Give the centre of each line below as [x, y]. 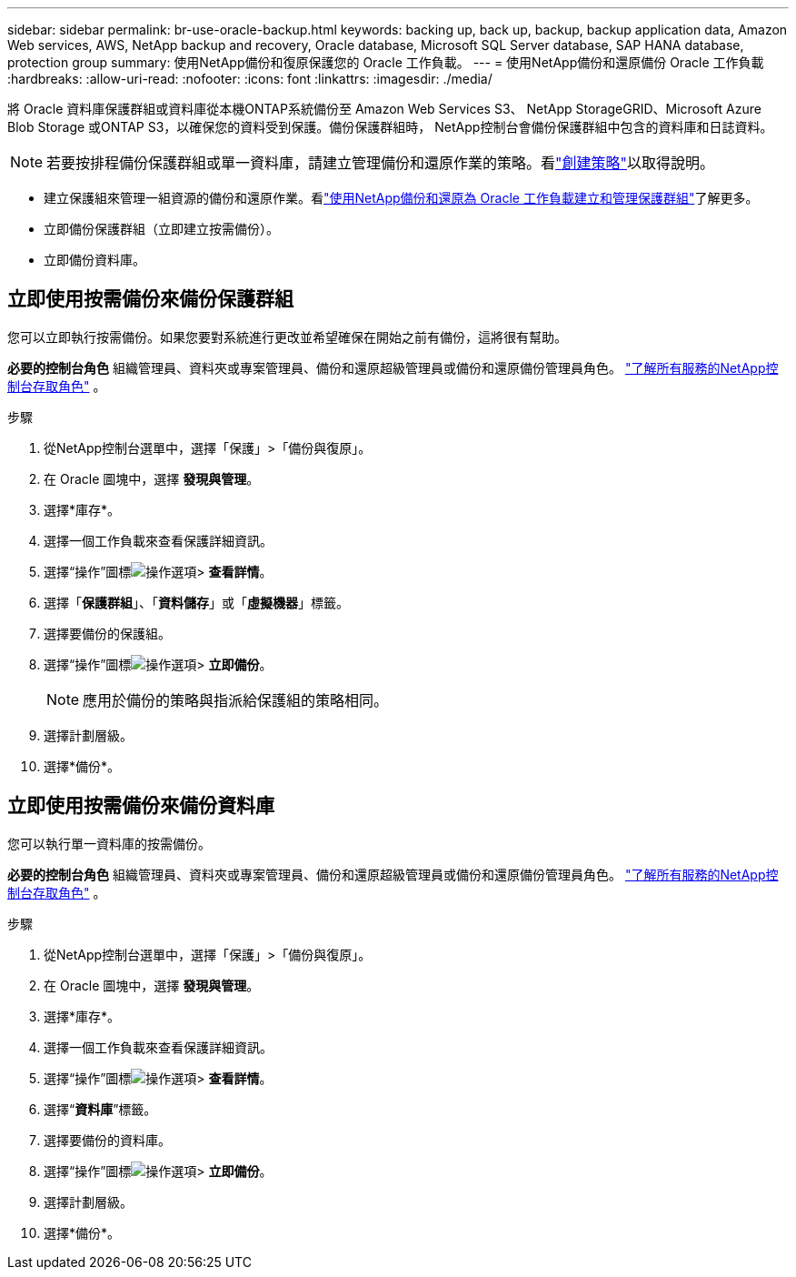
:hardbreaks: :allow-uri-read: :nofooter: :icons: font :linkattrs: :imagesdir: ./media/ [250, 79]
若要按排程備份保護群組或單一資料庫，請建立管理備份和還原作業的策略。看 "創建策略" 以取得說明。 [381, 163]
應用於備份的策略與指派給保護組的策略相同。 [236, 700]
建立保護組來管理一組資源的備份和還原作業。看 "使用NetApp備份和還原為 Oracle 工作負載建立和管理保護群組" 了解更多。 [401, 198]
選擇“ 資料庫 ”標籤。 [100, 1109]
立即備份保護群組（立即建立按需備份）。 [161, 229]
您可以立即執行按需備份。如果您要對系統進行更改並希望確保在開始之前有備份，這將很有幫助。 [287, 337]
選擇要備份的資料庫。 [107, 1140]
